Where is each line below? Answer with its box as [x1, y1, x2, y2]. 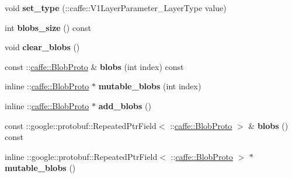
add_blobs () [98, 99, 151, 111]
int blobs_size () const [5, 21, 91, 33]
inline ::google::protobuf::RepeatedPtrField [5, 150, 158, 162]
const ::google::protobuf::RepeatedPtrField [5, 119, 157, 131]
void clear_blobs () [5, 41, 80, 53]
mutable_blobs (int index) [98, 80, 201, 92]
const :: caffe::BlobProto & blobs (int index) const [5, 60, 184, 72]
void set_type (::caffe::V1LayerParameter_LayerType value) [5, 2, 227, 13]
